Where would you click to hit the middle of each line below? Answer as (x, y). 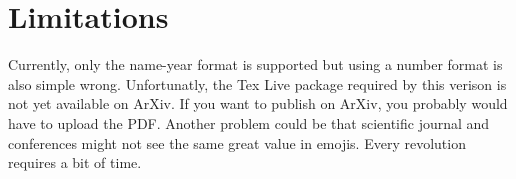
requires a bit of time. (75, 162)
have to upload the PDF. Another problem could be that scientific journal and (249, 122)
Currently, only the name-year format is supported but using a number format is (255, 64)
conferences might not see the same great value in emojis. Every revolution (237, 142)
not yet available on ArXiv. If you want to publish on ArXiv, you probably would (258, 103)
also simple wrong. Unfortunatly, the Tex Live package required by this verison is (257, 83)
